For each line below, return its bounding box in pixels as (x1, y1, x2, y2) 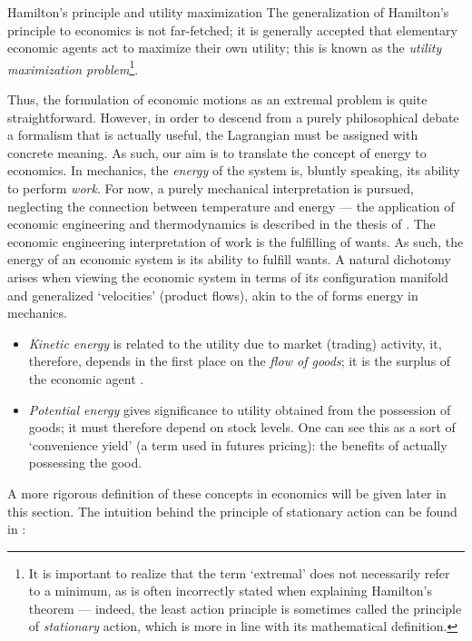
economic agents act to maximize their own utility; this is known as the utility (7, 38, 442, 57)
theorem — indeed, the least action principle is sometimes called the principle (28, 598, 462, 617)
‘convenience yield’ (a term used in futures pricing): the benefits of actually (28, 435, 447, 454)
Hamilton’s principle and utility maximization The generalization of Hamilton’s (7, 3, 449, 21)
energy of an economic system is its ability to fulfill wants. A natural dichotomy (7, 250, 451, 269)
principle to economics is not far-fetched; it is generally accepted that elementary (7, 20, 457, 39)
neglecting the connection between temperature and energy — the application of (7, 196, 455, 215)
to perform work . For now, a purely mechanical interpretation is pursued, (7, 179, 414, 197)
